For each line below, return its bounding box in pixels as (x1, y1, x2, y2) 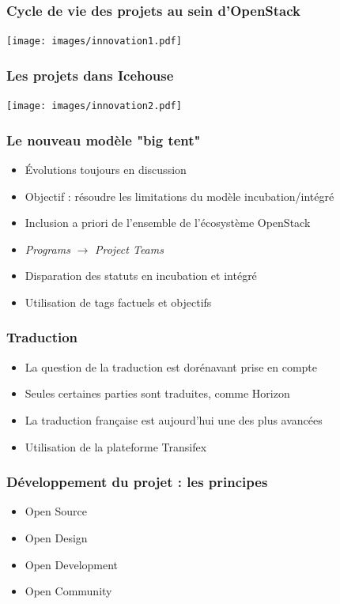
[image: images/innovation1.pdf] (6, 36, 182, 47)
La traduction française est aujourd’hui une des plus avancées (25, 411, 323, 428)
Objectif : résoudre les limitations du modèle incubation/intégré (25, 187, 334, 204)
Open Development (25, 556, 119, 572)
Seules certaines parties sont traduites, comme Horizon (25, 385, 290, 402)
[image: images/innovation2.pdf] (6, 100, 182, 112)
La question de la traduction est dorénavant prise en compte (25, 358, 317, 375)
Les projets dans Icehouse (6, 65, 174, 85)
